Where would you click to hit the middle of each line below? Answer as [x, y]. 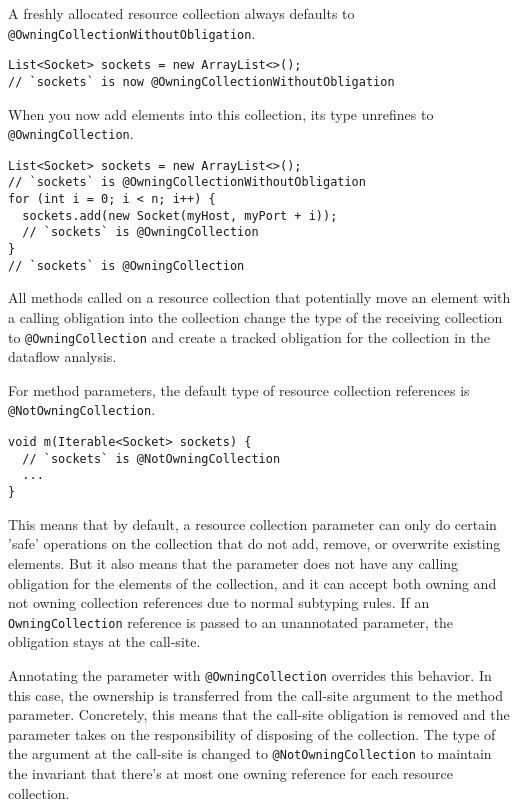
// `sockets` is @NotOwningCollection [151, 458]
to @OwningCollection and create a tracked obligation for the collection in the [249, 336]
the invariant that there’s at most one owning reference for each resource [230, 773]
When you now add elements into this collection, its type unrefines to [221, 113]
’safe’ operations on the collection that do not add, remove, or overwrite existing [254, 543]
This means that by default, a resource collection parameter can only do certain [252, 523]
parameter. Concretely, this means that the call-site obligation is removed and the [259, 714]
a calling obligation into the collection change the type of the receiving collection [255, 317]
